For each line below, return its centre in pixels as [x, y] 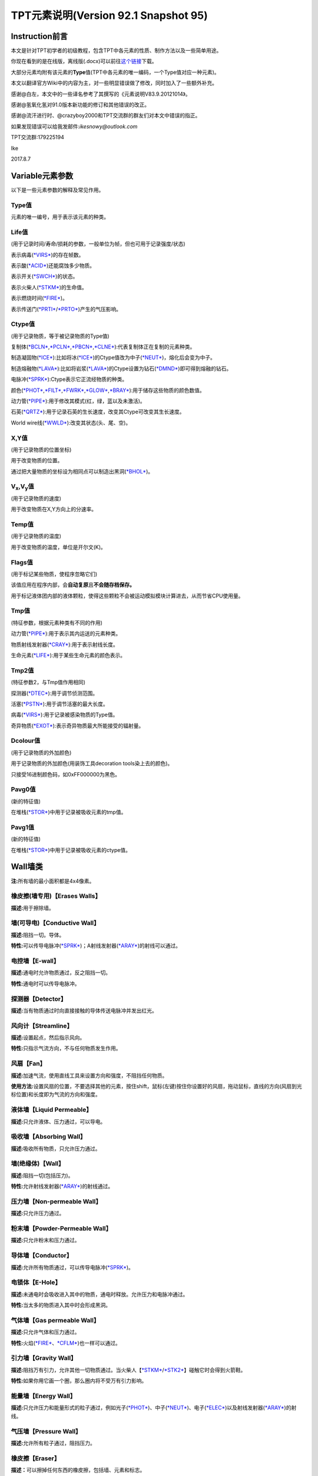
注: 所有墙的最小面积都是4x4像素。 [53, 881]
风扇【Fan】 [29, 1064]
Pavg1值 [23, 827]
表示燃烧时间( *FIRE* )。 [39, 298]
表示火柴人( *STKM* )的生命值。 [49, 287]
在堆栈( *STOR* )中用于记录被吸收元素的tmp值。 [69, 812]
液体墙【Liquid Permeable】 [52, 1110]
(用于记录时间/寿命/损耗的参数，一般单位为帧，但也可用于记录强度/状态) [98, 244]
